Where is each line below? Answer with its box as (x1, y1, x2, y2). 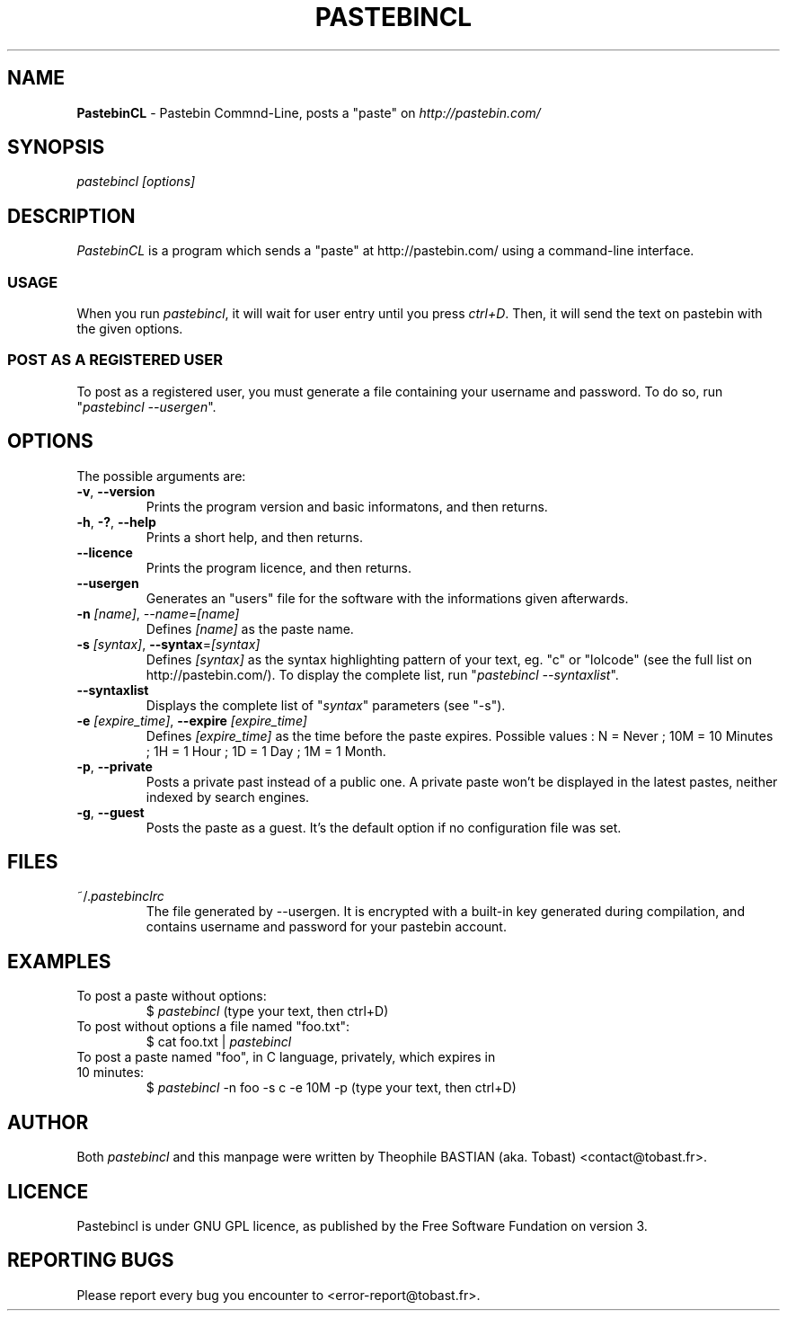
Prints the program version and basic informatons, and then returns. (146, 498, 548, 514)
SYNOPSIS (7, 136, 105, 159)
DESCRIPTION (7, 204, 136, 227)
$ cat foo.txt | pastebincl (146, 1034, 292, 1050)
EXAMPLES (7, 949, 111, 973)
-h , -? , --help (76, 513, 156, 530)
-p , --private (76, 758, 153, 774)
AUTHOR (7, 1110, 89, 1134)
